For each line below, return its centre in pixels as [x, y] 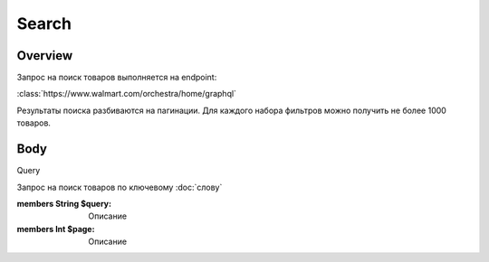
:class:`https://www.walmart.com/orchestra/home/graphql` [127, 94]
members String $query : [64, 203]
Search [44, 23]
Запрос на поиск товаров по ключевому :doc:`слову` [120, 187]
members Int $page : [56, 229]
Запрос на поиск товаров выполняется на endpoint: [117, 78]
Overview [45, 56]
